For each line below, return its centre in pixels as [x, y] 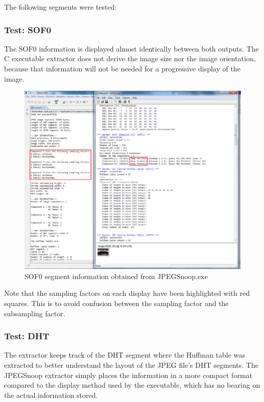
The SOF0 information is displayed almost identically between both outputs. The [131, 48]
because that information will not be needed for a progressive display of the [122, 68]
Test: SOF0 [28, 29]
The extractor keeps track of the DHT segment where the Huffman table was [125, 355]
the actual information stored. [51, 395]
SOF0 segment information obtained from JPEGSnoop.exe [116, 276]
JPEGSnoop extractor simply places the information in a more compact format [128, 375]
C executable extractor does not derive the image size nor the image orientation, [130, 58]
